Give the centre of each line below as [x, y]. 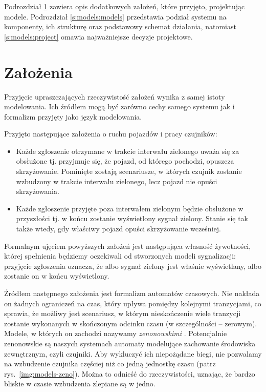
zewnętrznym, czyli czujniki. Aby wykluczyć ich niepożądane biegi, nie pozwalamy [133, 353]
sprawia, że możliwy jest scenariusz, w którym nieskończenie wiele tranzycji [123, 313]
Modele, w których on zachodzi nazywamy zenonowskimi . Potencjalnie [116, 333]
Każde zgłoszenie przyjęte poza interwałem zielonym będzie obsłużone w [130, 208]
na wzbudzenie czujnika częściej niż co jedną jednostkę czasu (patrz [110, 364]
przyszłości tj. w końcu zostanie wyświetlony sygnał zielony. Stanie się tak [132, 218]
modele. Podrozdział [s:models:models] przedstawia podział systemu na [115, 16]
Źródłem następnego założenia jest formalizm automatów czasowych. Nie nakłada [132, 293]
